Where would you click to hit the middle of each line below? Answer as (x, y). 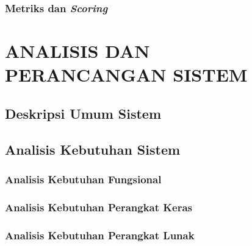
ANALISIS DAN (77, 51)
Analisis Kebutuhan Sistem (93, 149)
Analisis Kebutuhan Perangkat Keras (99, 207)
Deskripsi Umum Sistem (83, 113)
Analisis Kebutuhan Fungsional (83, 179)
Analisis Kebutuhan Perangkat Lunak (100, 235)
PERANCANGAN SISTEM (126, 75)
